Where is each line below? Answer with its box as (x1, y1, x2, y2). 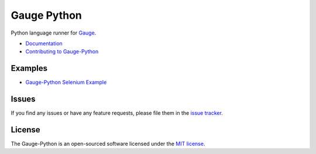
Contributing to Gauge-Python (25, 48, 99, 55)
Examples (11, 63, 48, 73)
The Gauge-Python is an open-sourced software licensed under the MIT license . (11, 141, 205, 148)
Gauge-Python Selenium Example (25, 79, 107, 86)
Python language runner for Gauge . (11, 29, 97, 36)
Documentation (25, 40, 63, 47)
